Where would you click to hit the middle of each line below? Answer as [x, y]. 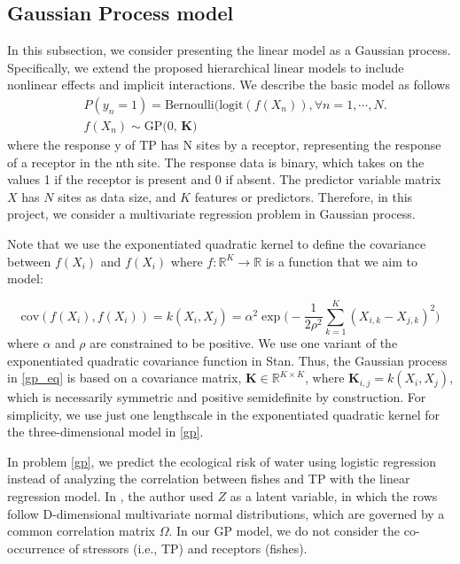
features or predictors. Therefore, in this [304, 196]
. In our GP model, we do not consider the [285, 531]
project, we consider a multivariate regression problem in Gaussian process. [211, 214]
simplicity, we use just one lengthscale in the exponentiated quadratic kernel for [224, 414]
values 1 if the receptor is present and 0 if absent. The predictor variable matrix [224, 179]
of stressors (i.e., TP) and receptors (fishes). [188, 548]
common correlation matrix [81, 531]
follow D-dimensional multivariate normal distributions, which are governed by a [226, 513]
